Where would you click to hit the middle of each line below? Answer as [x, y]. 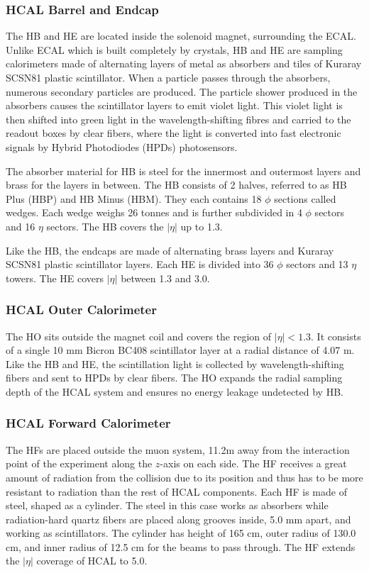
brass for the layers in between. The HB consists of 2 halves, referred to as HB [176, 185]
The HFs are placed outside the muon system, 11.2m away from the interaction [178, 449]
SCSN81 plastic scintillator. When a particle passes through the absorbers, [168, 77]
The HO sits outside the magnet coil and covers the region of [139, 336]
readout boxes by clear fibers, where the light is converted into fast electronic [174, 133]
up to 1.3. [202, 226]
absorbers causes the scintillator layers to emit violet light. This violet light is [174, 105]
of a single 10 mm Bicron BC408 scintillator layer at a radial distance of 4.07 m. [180, 350]
